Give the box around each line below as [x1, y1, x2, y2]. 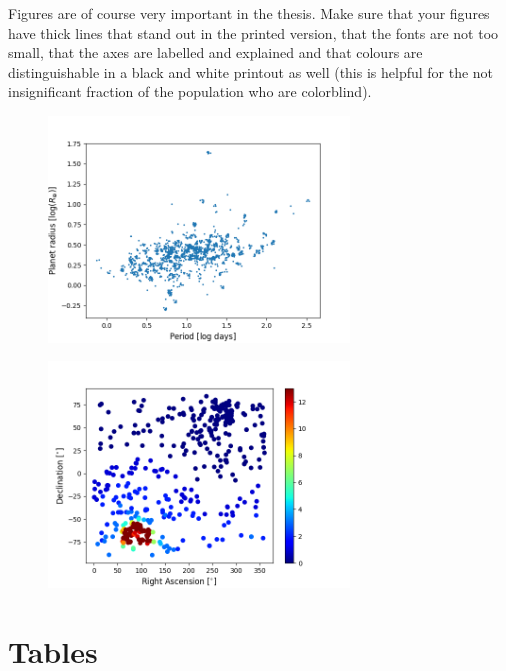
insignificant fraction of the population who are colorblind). [8, 81, 372, 102]
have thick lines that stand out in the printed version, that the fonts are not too [8, 22, 499, 43]
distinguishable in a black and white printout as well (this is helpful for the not [8, 61, 494, 82]
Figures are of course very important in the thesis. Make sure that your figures [8, 3, 490, 23]
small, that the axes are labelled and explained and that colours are [8, 42, 423, 63]
